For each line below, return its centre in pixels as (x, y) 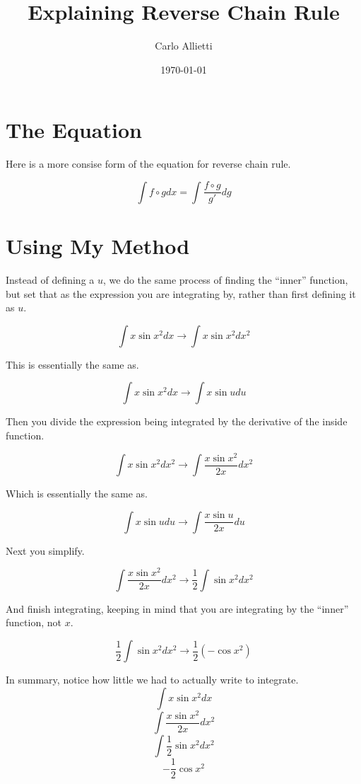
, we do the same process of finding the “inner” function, (226, 279)
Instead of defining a (50, 279)
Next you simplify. (45, 550)
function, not (34, 622)
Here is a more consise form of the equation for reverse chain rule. (148, 164)
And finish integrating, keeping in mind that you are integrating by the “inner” (177, 608)
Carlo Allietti (184, 46)
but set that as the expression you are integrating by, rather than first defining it (181, 293)
